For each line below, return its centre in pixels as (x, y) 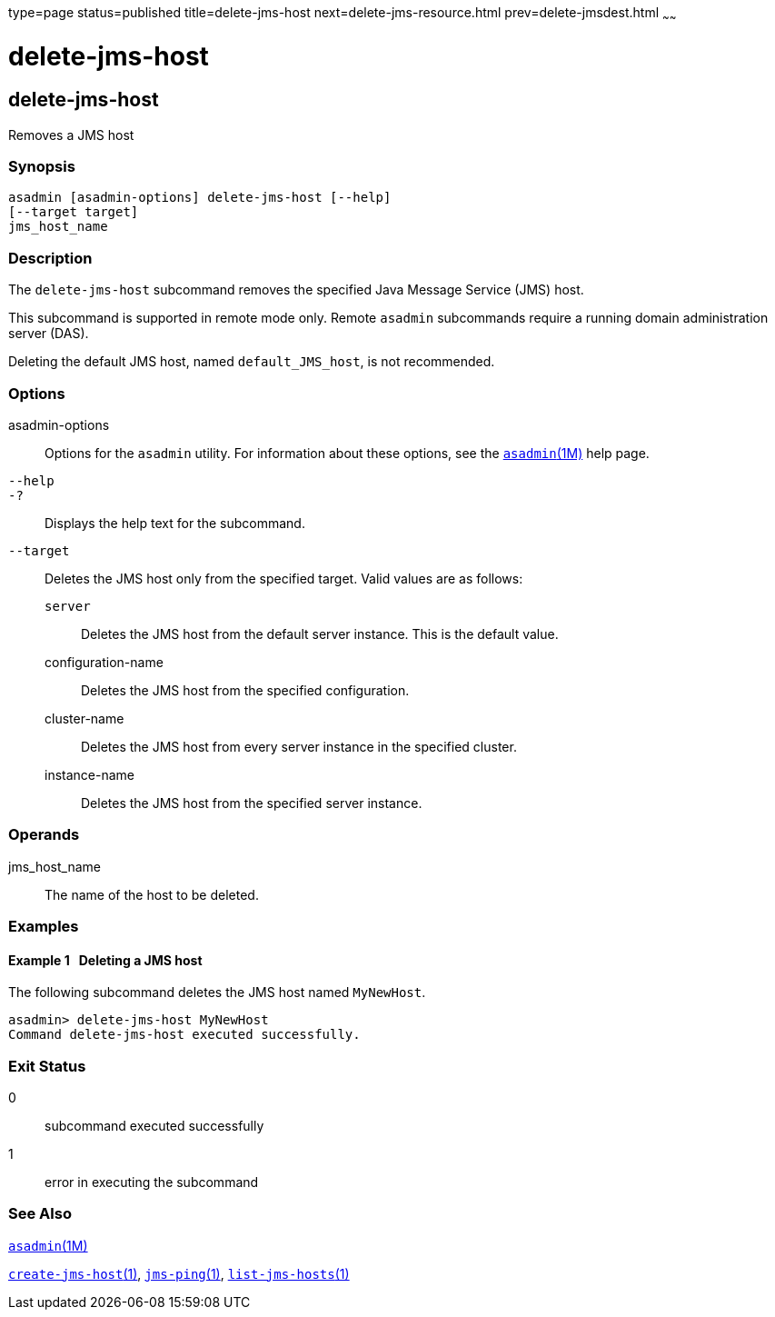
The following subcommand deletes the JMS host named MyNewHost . (217, 993)
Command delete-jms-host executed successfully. (184, 1035)
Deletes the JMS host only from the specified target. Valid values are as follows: (284, 578)
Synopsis (42, 167)
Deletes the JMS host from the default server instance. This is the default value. (320, 634)
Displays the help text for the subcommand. (175, 523)
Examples (44, 927)
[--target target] (74, 212)
